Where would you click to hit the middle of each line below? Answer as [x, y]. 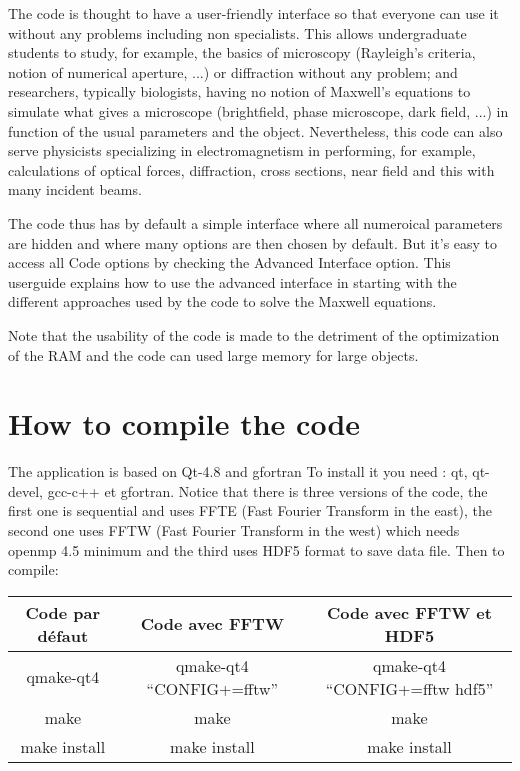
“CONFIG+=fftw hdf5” [409, 688]
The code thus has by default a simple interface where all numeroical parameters [255, 222]
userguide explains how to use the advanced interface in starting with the [232, 281]
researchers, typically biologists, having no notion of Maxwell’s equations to [239, 91]
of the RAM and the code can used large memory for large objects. [213, 354]
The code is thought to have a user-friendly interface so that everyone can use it [253, 13]
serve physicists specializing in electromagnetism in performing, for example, [242, 150]
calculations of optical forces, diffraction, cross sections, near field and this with [251, 169]
